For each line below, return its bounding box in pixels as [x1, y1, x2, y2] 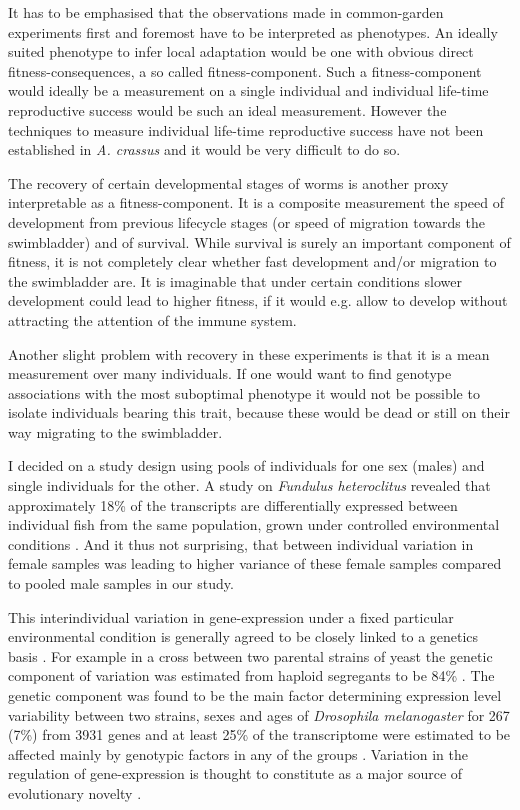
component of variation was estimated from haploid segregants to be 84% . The [8, 665, 495, 686]
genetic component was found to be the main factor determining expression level [8, 685, 502, 705]
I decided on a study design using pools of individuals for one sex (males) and [8, 455, 485, 476]
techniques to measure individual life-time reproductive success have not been [8, 119, 484, 140]
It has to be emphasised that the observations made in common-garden [8, 2, 444, 22]
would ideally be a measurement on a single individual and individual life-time [8, 80, 489, 101]
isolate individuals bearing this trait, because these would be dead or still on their [8, 402, 510, 423]
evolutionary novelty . [8, 782, 142, 803]
